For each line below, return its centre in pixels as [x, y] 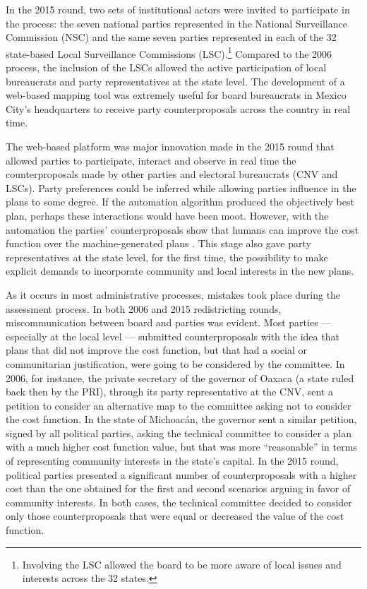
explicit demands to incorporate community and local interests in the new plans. [180, 271]
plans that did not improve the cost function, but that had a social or [156, 350]
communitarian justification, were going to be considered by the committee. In [175, 363]
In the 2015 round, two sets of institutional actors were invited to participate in [178, 9]
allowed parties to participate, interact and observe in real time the [151, 160]
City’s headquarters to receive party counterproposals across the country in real [178, 108]
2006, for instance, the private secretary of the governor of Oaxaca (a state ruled [180, 377]
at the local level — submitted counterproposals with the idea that [195, 336]
